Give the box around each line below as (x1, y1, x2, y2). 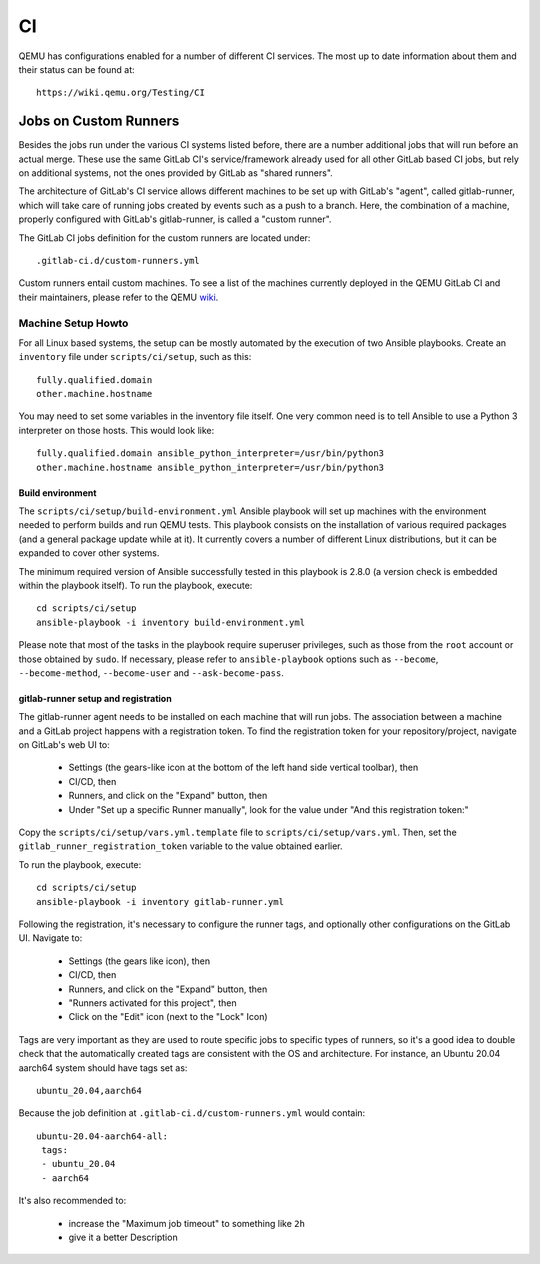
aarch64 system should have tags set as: (18, 1061, 188, 1074)
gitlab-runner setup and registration (18, 692, 172, 704)
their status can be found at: (18, 63, 135, 75)
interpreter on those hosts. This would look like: (18, 424, 215, 436)
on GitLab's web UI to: (18, 739, 110, 751)
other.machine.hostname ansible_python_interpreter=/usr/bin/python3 (36, 461, 385, 473)
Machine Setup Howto (18, 316, 129, 330)
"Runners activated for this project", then (68, 996, 237, 1009)
